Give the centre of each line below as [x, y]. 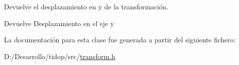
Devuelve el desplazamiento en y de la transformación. [86, 6]
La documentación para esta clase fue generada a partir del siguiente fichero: [120, 40]
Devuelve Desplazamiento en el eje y [59, 23]
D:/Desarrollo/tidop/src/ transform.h [60, 56]
